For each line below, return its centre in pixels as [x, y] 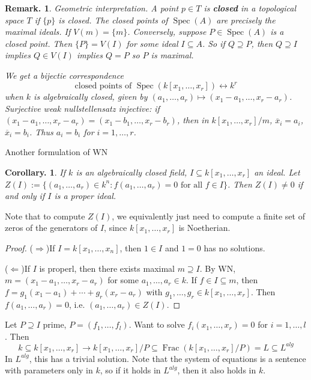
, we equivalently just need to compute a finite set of [208, 216]
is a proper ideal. [85, 196]
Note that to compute [45, 216]
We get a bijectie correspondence [64, 75]
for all [192, 185]
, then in [193, 120]
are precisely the [246, 20]
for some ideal [152, 43]
